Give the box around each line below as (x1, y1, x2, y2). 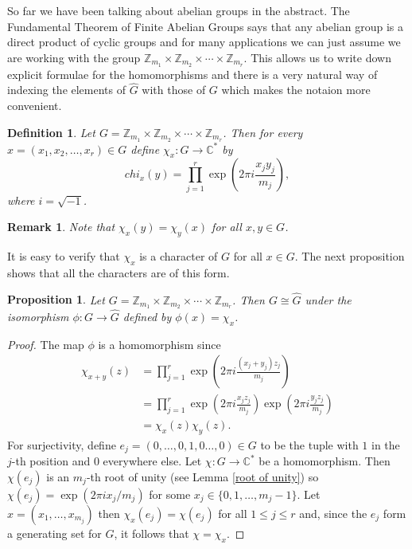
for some (149, 486, 191, 503)
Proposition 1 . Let (7, 291, 105, 308)
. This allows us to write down (243, 49, 391, 65)
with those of (142, 81, 206, 98)
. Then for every (223, 124, 303, 140)
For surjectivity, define (7, 436, 116, 453)
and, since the (299, 505, 367, 522)
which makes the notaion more (221, 81, 371, 98)
